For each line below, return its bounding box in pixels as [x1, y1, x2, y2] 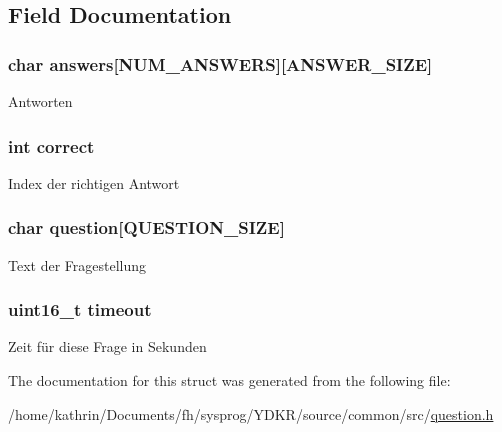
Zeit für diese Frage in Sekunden [8, 336, 207, 357]
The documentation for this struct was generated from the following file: [8, 370, 451, 391]
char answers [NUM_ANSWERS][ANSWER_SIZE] [8, 51, 433, 76]
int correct [8, 133, 95, 158]
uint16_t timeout [8, 297, 152, 322]
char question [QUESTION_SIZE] [8, 215, 285, 240]
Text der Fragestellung [8, 254, 147, 275]
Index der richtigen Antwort [8, 172, 180, 193]
